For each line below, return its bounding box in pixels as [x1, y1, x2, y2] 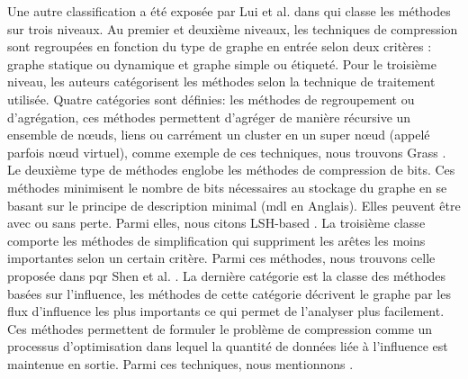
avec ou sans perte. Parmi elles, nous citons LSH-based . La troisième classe [7, 213, 426, 232]
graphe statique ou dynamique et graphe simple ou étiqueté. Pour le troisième [7, 54, 436, 73]
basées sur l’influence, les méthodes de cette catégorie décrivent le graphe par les [7, 284, 451, 302]
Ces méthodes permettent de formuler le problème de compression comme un [7, 319, 433, 338]
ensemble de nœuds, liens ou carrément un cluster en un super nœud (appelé [7, 125, 430, 144]
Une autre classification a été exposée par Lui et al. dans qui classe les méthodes [7, 2, 451, 20]
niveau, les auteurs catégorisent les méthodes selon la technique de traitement [7, 72, 436, 91]
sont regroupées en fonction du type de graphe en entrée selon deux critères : [7, 37, 432, 56]
